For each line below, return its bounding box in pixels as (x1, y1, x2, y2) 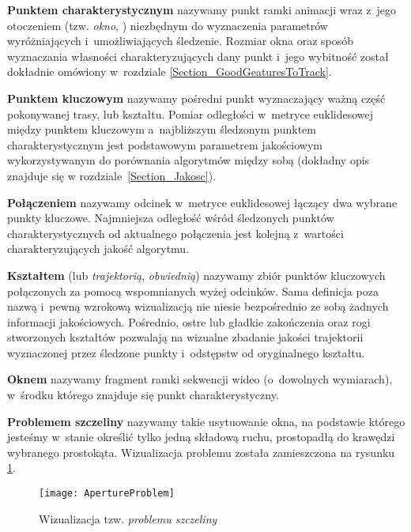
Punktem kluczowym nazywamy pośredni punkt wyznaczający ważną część (7, 89, 386, 106)
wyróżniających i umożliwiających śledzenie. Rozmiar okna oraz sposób (7, 32, 354, 49)
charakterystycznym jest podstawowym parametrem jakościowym (7, 136, 323, 153)
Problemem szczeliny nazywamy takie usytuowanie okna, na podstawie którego (7, 413, 405, 429)
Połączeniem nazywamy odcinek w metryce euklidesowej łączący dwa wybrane (7, 194, 398, 210)
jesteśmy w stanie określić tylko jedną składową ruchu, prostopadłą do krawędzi (7, 428, 395, 445)
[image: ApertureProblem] (39, 488, 175, 500)
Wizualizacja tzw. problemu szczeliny (39, 510, 217, 526)
